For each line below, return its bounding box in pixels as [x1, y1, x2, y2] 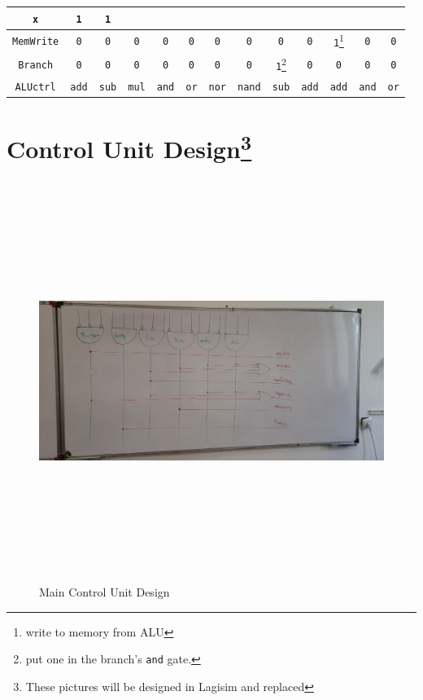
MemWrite [12, 36, 59, 48]
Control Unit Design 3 [7, 128, 252, 165]
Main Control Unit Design [39, 583, 170, 601]
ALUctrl [15, 81, 56, 93]
